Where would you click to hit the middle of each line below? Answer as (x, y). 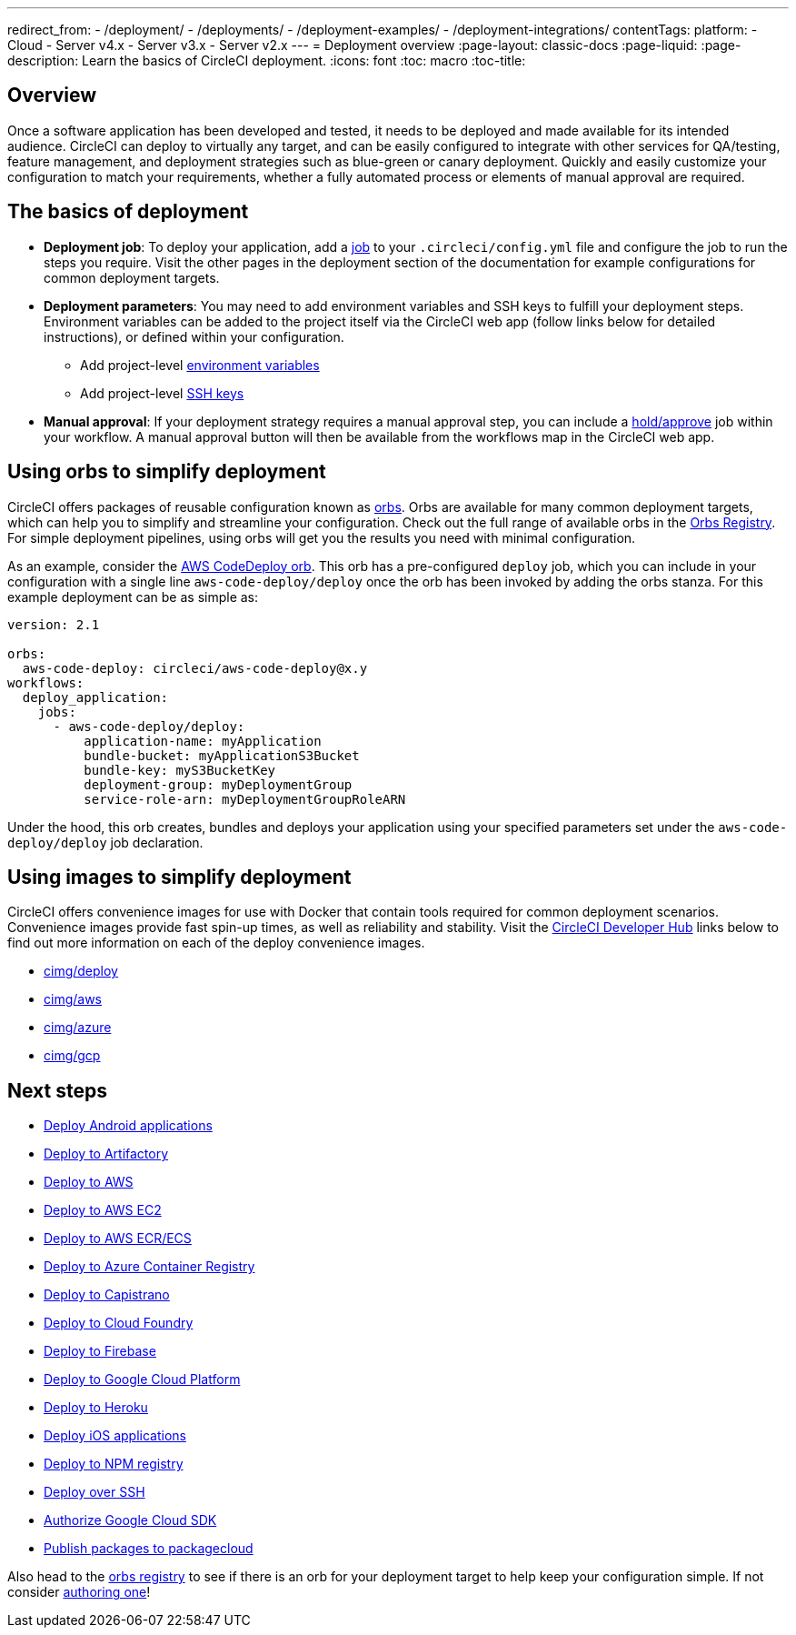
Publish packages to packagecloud (149, 1549)
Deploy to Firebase (100, 1351)
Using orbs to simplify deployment (167, 472)
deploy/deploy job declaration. (105, 842)
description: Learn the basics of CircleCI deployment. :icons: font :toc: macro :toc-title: (267, 60)
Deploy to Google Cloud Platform (142, 1379)
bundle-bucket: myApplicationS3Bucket (222, 755)
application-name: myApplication (203, 741)
